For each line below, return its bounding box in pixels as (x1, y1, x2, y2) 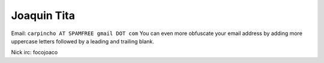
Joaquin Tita (11, 9, 75, 22)
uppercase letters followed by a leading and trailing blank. (11, 37, 154, 45)
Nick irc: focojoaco (11, 49, 58, 56)
